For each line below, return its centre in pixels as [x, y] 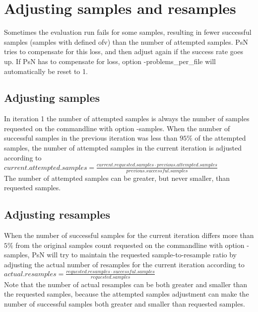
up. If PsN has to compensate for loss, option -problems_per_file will [110, 61]
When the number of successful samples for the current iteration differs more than [129, 235]
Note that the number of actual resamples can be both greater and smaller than [126, 284]
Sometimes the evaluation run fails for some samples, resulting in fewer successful [128, 32]
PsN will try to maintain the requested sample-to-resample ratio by [134, 255]
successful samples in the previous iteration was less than [91, 138]
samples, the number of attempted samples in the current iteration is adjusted [123, 148]
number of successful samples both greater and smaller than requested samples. [125, 303]
